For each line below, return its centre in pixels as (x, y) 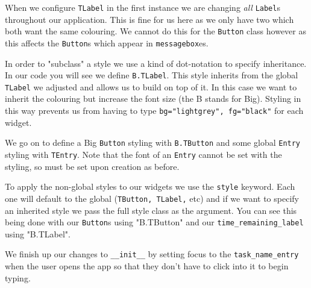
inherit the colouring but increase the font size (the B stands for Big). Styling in (153, 99)
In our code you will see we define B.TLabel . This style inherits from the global (152, 75)
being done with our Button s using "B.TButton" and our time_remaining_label (154, 222)
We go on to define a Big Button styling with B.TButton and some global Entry (153, 142)
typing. (18, 277)
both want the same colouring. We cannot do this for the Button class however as (155, 31)
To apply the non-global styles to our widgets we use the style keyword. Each (150, 186)
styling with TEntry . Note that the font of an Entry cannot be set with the (143, 154)
